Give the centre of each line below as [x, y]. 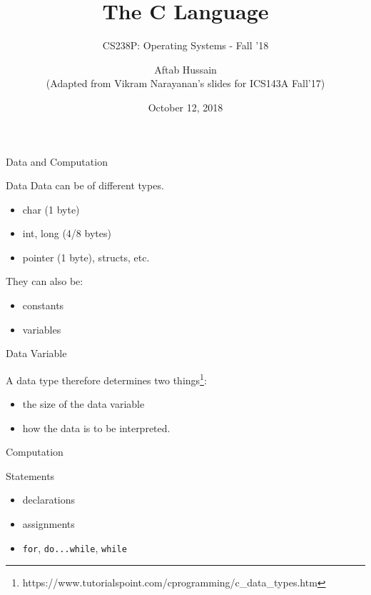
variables [42, 329]
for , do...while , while [75, 547]
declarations [49, 500]
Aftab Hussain [185, 69]
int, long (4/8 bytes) [67, 233]
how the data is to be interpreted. [96, 427]
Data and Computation [57, 161]
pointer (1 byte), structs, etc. [86, 257]
